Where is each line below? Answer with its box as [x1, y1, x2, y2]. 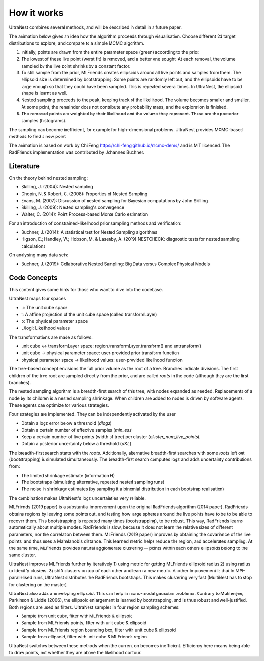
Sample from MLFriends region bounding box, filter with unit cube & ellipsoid [21, 627, 176, 633]
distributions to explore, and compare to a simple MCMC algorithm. [9, 40, 144, 46]
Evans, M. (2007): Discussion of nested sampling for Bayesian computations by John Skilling [21, 198, 208, 204]
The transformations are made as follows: [9, 334, 93, 340]
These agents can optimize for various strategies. [9, 402, 110, 408]
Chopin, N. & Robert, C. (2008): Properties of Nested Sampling [21, 191, 148, 197]
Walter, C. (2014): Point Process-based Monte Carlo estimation [21, 211, 148, 217]
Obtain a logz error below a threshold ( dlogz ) [21, 420, 112, 426]
